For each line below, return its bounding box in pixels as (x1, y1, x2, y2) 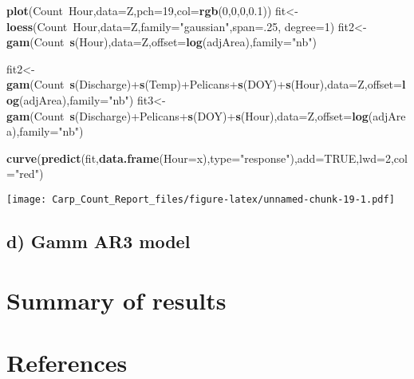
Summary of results (6, 283, 227, 316)
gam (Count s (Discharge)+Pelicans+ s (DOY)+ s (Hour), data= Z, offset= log (6, 107, 369, 124)
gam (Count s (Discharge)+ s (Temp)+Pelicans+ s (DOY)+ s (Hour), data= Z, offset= (6, 76, 402, 93)
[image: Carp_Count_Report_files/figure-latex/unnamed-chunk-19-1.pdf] (6, 193, 395, 205)
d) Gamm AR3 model (6, 228, 191, 253)
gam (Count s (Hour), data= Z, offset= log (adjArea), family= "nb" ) (6, 34, 317, 50)
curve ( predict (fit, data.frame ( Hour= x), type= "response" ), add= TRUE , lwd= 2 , (6, 149, 394, 166)
